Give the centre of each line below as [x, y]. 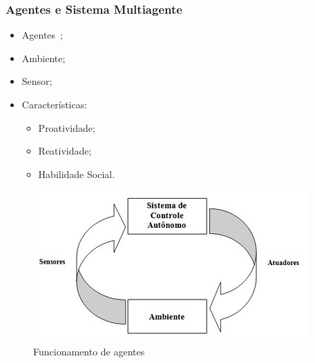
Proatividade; [67, 127]
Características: [55, 104]
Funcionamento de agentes [89, 351]
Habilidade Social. [77, 174]
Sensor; [37, 81]
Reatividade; [65, 151]
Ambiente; [44, 58]
